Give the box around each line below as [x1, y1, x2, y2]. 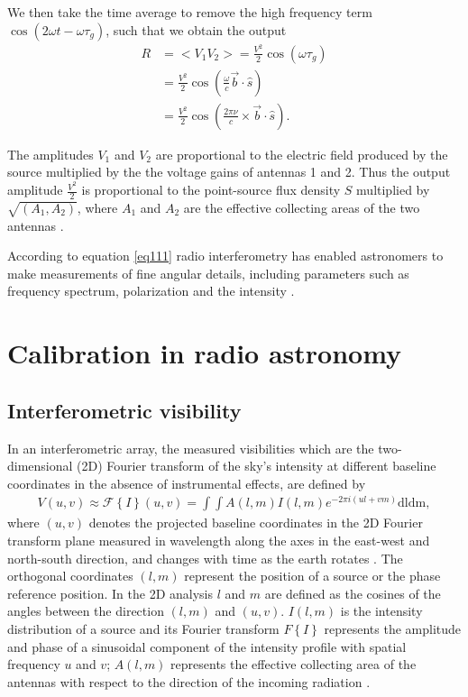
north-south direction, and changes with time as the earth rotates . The [7, 548, 403, 567]
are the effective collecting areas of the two [183, 197, 420, 216]
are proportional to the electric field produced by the [155, 144, 448, 163]
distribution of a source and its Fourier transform [7, 619, 280, 638]
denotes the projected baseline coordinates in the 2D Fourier [88, 513, 423, 532]
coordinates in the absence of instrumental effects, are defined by [7, 473, 366, 492]
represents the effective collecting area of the [170, 655, 417, 674]
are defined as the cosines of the [264, 583, 441, 602]
